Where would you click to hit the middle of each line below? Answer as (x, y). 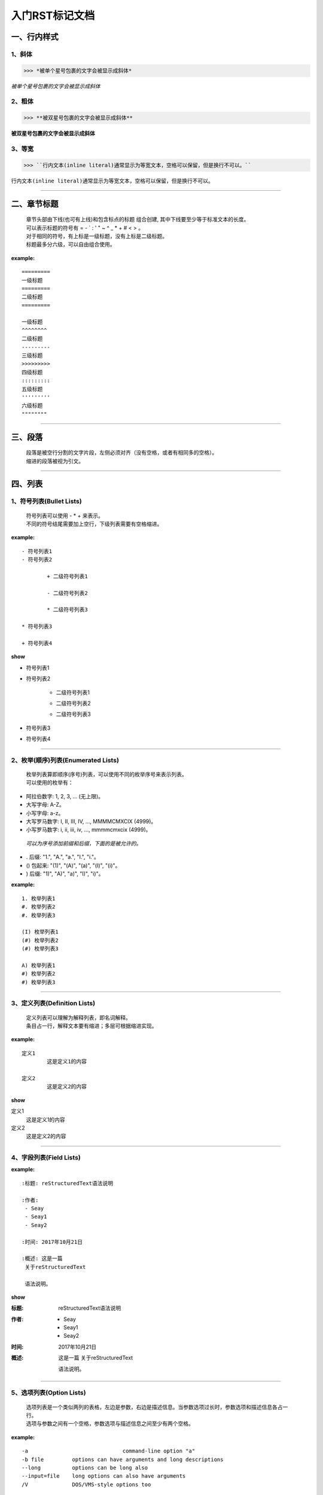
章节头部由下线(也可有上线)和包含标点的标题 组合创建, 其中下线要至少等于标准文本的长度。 (138, 219)
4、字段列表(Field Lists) (46, 1158)
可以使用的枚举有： (50, 783)
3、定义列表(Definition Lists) (53, 1003)
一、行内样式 (35, 37)
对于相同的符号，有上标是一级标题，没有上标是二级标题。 (97, 236)
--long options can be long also (85, 1467)
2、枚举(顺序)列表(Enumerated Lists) (65, 760)
